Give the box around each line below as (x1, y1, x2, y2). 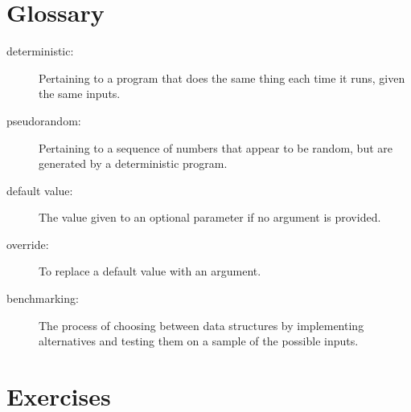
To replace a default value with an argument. (39, 263, 261, 279)
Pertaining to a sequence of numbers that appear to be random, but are (39, 139, 393, 156)
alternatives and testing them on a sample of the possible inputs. (39, 332, 359, 349)
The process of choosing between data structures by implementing (39, 316, 364, 333)
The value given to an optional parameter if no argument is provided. (39, 209, 381, 226)
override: (6, 235, 49, 252)
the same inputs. (39, 85, 121, 102)
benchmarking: (6, 290, 79, 307)
